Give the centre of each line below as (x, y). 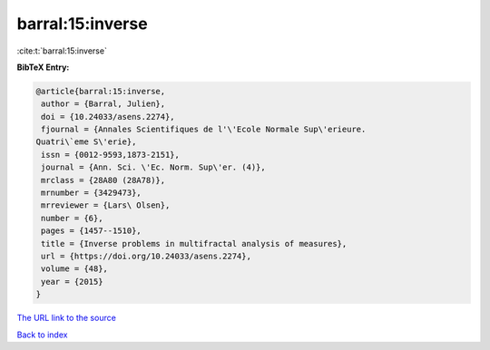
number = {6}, (72, 218)
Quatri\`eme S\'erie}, (86, 142)
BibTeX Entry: (43, 67)
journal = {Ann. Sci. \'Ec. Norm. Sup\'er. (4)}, (154, 167)
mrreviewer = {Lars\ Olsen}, (106, 205)
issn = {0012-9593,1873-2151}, (111, 155)
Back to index (42, 335)
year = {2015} (72, 282)
